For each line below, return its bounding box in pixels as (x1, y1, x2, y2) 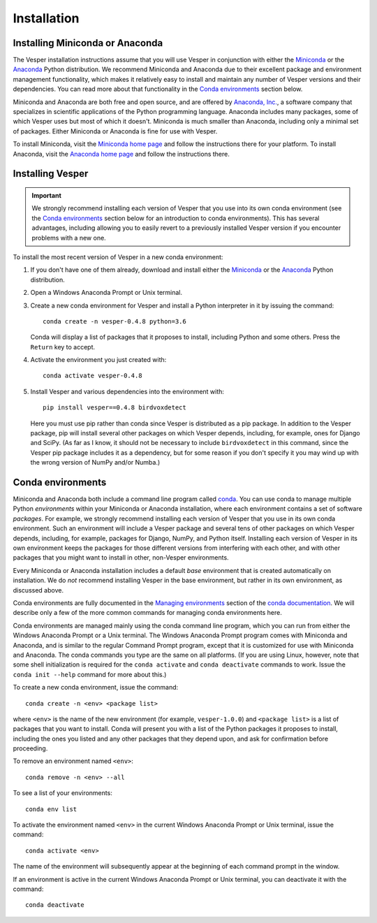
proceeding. (13, 744, 48, 753)
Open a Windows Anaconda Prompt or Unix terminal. (30, 289, 183, 297)
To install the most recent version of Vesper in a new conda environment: (13, 252, 223, 261)
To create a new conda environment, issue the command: (13, 683, 179, 692)
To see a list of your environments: (13, 789, 113, 797)
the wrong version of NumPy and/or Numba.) (30, 458, 161, 467)
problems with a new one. (31, 233, 106, 242)
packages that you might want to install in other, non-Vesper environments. (13, 553, 230, 562)
